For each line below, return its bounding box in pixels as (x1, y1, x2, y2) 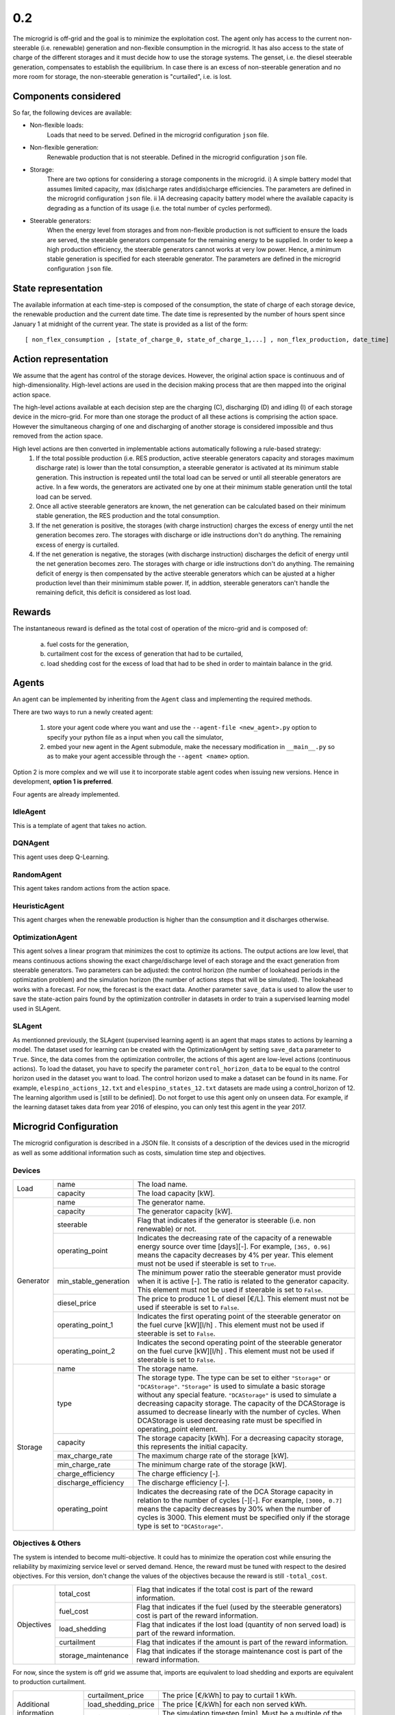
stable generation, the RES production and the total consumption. (36, 512, 220, 520)
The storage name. (137, 1364, 199, 1373)
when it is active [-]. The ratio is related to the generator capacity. (137, 1276, 349, 1286)
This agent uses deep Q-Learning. (12, 853, 110, 861)
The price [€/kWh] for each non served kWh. (162, 1699, 307, 1709)
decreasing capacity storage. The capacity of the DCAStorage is (137, 1398, 346, 1408)
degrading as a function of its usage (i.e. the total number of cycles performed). (47, 204, 272, 212)
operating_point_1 (57, 1320, 113, 1329)
